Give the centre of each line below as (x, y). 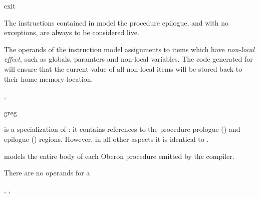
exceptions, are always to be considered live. (72, 32)
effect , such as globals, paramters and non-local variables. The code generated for (128, 59)
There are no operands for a (47, 173)
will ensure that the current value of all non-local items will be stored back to (123, 68)
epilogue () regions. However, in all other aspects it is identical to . (106, 139)
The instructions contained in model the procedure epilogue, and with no (116, 22)
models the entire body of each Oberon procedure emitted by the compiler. (119, 156)
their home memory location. (49, 78)
